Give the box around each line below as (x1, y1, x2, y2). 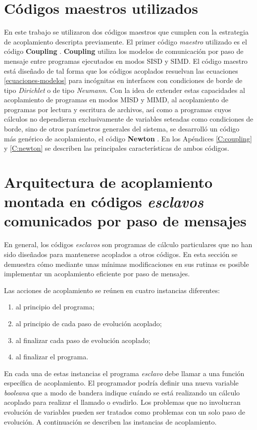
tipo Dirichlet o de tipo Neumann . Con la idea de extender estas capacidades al (4, 85, 245, 95)
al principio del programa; (15, 301, 95, 312)
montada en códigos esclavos (4, 191, 204, 212)
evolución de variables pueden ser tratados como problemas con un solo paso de (4, 407, 246, 417)
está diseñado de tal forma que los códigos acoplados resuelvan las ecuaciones (4, 65, 238, 76)
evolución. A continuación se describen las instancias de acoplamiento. (4, 416, 217, 427)
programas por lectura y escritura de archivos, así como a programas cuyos (4, 104, 231, 114)
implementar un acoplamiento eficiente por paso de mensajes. (4, 268, 190, 279)
